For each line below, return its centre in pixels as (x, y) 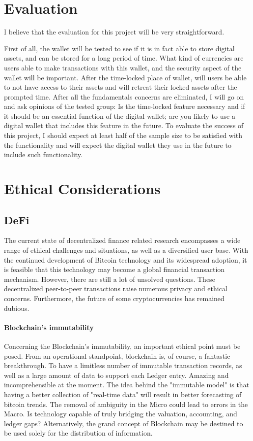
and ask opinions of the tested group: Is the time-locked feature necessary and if (125, 106)
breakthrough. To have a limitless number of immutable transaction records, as (123, 365)
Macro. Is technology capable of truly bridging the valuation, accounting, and (121, 414)
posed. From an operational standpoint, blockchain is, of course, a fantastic (117, 356)
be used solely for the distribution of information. (78, 433)
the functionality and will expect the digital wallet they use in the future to (118, 145)
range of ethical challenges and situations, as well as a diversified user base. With (126, 250)
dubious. (17, 308)
